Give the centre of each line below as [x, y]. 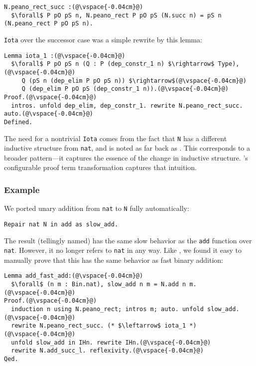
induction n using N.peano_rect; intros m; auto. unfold [107, 309]
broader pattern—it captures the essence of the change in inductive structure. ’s [126, 157]
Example [22, 189]
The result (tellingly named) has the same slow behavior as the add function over [128, 240]
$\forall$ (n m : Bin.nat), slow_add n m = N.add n [99, 284]
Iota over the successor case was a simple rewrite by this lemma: [103, 39]
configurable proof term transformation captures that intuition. [101, 167]
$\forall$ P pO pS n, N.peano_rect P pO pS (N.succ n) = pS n [116, 15]
